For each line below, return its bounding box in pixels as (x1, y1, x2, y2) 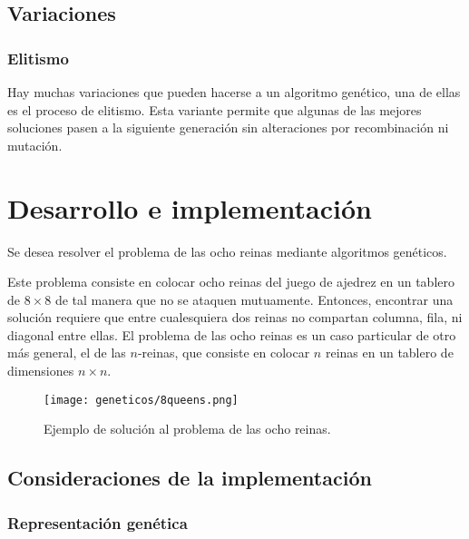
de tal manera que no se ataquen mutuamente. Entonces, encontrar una (54, 289, 454, 309)
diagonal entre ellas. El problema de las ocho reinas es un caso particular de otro (7, 325, 456, 344)
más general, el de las (7, 343, 126, 362)
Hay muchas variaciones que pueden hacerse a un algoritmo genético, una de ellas (7, 83, 461, 101)
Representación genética (7, 511, 188, 534)
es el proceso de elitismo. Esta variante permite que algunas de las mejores (7, 100, 422, 119)
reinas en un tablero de (325, 343, 454, 362)
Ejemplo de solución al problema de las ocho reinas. (44, 419, 331, 438)
